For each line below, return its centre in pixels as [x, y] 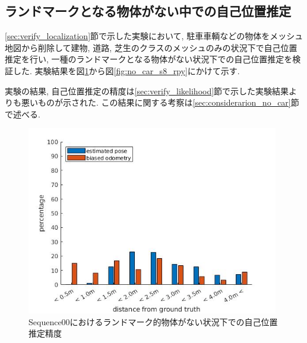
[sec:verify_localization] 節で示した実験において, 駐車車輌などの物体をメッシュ [154, 36]
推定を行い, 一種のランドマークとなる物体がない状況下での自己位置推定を [149, 59]
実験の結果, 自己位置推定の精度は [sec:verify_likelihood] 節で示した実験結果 [147, 90]
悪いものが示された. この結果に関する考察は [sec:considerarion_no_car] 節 [160, 102]
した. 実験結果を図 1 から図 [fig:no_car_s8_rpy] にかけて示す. [126, 70]
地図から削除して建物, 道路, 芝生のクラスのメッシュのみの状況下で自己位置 [151, 47]
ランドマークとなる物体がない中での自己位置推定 [148, 11]
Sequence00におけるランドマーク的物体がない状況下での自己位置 [153, 321]
